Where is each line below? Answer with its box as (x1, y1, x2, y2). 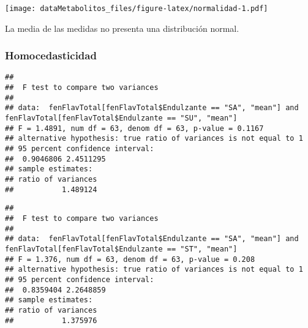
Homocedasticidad (5, 48, 97, 63)
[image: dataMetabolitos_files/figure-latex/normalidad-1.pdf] (5, 4, 268, 13)
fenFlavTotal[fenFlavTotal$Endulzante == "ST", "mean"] (5, 244, 238, 253)
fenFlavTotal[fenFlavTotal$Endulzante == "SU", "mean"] (5, 114, 238, 123)
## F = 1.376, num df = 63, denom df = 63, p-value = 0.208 (5, 255, 255, 264)
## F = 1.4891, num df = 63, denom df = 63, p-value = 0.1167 (5, 124, 264, 133)
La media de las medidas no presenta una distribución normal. (5, 21, 239, 34)
